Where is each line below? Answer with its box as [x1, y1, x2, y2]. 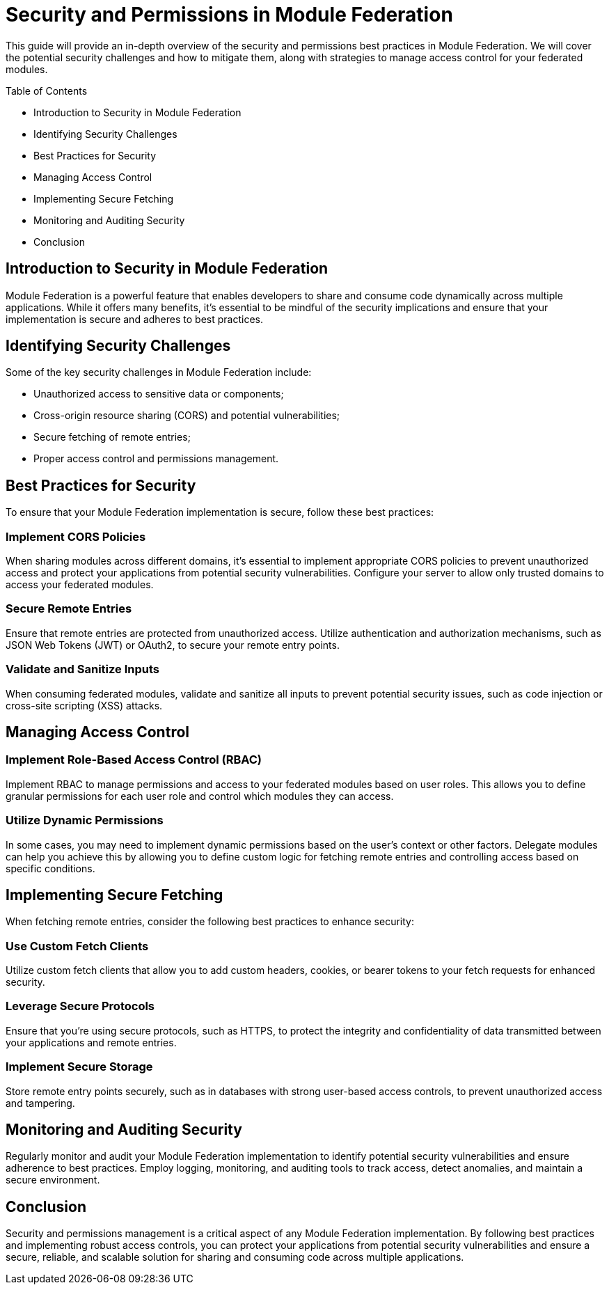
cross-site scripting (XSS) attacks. [6, 699, 163, 711]
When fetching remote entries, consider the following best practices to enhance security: [6, 915, 414, 928]
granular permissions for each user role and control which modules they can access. [6, 789, 394, 802]
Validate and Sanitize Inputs [6, 662, 159, 677]
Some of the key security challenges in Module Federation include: [6, 366, 312, 379]
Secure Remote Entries [6, 601, 132, 616]
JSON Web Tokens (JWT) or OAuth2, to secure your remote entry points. [6, 638, 340, 651]
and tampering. [6, 1096, 75, 1109]
